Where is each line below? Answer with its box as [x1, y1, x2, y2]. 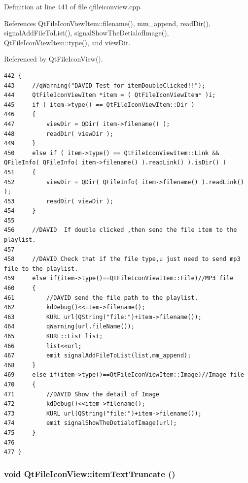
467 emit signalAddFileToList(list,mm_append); [4, 352, 191, 359]
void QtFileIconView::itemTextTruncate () [4, 467, 176, 480]
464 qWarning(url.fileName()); [4, 323, 135, 330]
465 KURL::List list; [4, 333, 103, 340]
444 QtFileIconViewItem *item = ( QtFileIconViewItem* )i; [4, 92, 216, 99]
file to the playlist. [4, 265, 78, 272]
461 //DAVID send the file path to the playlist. [4, 294, 198, 301]
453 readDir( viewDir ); [4, 197, 113, 205]
